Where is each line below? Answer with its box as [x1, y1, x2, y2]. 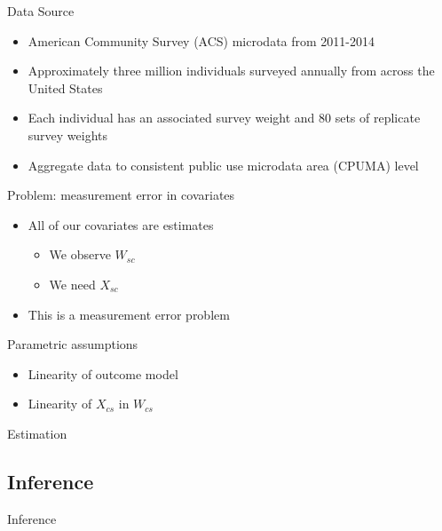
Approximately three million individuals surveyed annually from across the [28, 61, 435, 80]
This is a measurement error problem [28, 305, 230, 323]
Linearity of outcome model [28, 364, 178, 383]
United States [28, 78, 103, 97]
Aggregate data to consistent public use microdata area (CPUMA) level [28, 155, 419, 174]
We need [49, 274, 96, 293]
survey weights [28, 125, 108, 144]
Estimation [7, 424, 67, 442]
